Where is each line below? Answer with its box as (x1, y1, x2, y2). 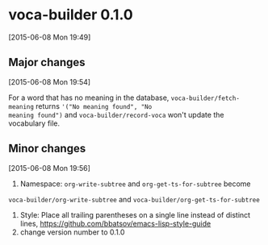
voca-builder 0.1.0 (8, 6, 133, 24)
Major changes (8, 56, 86, 69)
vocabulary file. (8, 118, 61, 128)
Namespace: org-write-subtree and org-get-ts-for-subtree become (19, 179, 252, 189)
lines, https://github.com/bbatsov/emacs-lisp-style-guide (19, 218, 211, 228)
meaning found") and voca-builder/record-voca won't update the (8, 110, 224, 119)
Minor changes (8, 142, 86, 156)
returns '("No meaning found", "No (36, 101, 153, 110)
